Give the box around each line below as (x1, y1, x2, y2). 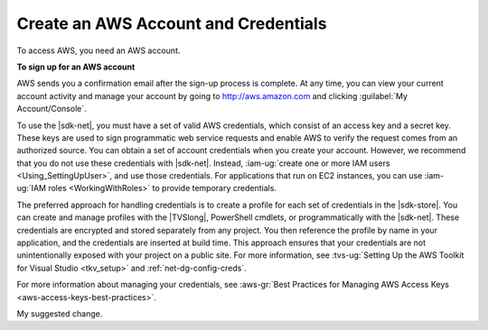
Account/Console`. (16, 104, 88, 115)
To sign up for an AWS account (16, 61, 136, 72)
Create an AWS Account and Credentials (16, 14, 327, 33)
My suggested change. (16, 307, 103, 319)
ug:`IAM (16, 183, 47, 194)
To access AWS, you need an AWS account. (16, 45, 181, 56)
